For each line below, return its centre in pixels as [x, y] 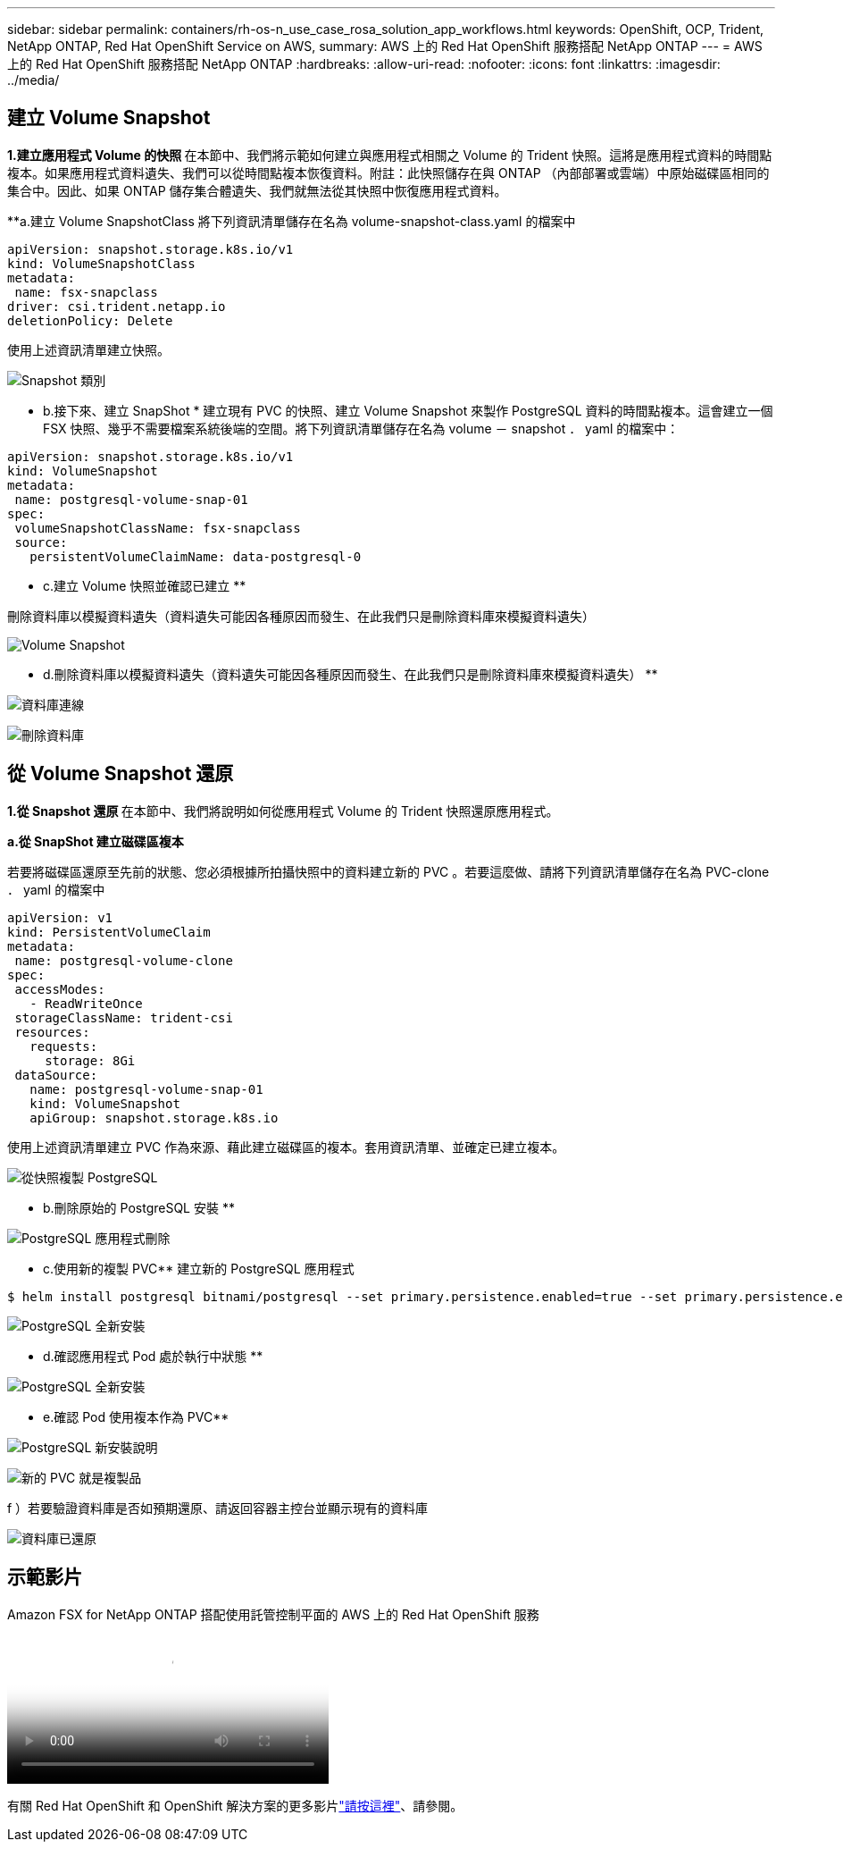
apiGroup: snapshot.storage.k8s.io [154, 1118]
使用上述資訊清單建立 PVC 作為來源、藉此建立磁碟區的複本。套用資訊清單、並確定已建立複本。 [286, 1147]
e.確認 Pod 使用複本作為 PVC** [136, 1416]
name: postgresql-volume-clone [124, 960]
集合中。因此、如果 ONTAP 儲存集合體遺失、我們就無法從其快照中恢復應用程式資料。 [257, 190]
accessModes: [60, 989]
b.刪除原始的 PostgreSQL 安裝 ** [139, 1207]
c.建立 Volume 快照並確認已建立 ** [145, 585]
